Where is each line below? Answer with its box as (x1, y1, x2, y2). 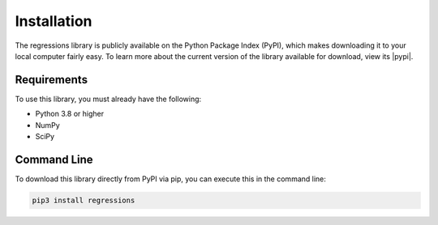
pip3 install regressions (32, 195, 135, 205)
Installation (15, 12, 92, 30)
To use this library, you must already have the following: (15, 94, 202, 104)
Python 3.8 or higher (35, 109, 105, 119)
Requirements (15, 73, 88, 87)
